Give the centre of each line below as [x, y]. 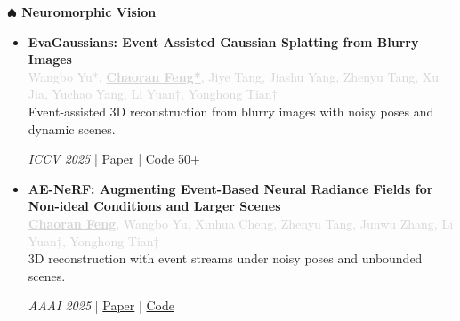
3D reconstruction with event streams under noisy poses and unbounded [225, 258]
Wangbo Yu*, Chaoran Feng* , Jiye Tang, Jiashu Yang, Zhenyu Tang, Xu [234, 76]
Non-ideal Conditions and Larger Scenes [154, 206]
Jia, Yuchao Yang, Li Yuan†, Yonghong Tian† [153, 94]
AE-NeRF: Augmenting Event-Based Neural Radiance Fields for [230, 188]
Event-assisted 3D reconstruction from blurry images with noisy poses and [231, 111]
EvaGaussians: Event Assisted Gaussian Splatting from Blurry [223, 41]
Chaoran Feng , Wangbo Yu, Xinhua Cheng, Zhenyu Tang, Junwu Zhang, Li [241, 223]
